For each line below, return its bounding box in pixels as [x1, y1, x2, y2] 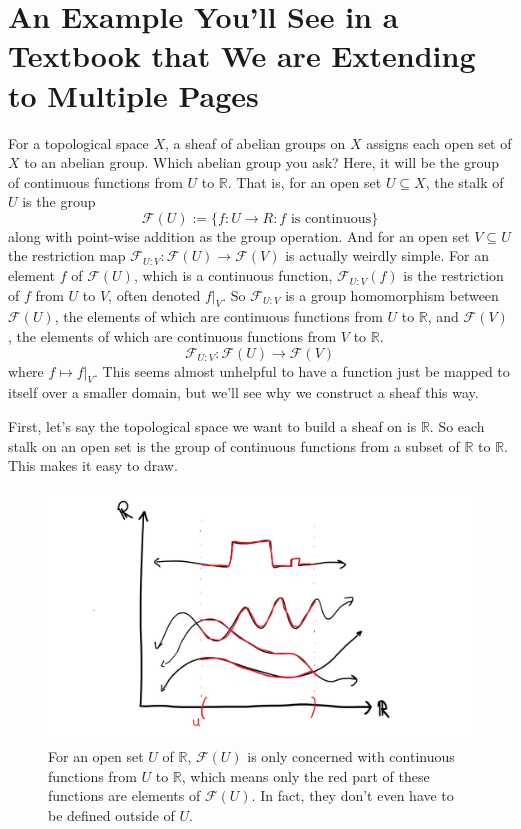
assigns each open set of [366, 132, 512, 153]
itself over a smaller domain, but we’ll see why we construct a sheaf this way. [8, 382, 479, 403]
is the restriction [403, 265, 504, 286]
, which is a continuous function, [133, 265, 333, 286]
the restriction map [8, 245, 126, 266]
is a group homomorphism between [285, 284, 499, 305]
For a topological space [8, 132, 149, 153]
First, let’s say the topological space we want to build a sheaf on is [8, 416, 417, 437]
